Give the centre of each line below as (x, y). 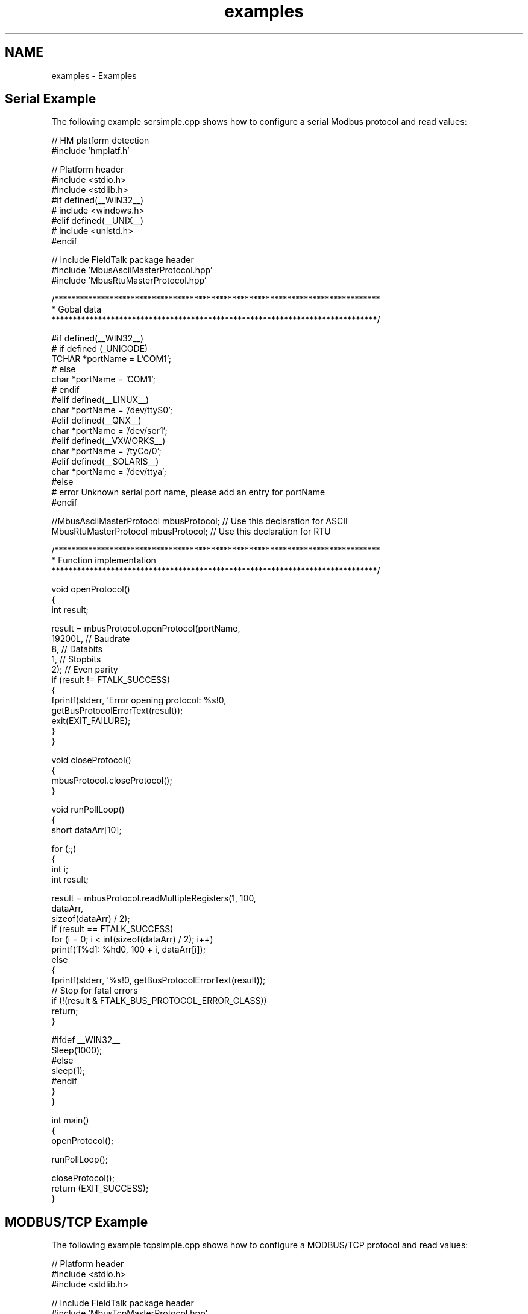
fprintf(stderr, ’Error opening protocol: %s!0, (139, 700)
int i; (60, 869)
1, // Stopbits (76, 659)
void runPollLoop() (88, 810)
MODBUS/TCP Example (77, 1222)
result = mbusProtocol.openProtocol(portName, (146, 629)
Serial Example (51, 99)
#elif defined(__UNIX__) (98, 221)
